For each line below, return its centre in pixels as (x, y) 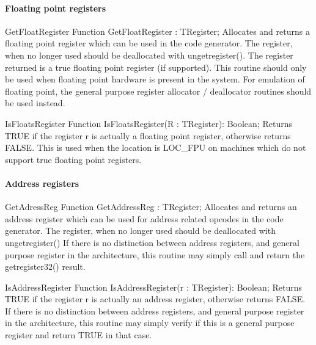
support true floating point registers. (73, 159)
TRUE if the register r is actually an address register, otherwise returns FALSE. (155, 299)
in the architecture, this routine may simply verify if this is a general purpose (150, 323)
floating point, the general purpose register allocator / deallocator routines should (158, 91)
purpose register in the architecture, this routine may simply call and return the (155, 254)
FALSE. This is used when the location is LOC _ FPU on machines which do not (156, 147)
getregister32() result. (45, 267)
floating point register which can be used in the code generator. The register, (149, 43)
